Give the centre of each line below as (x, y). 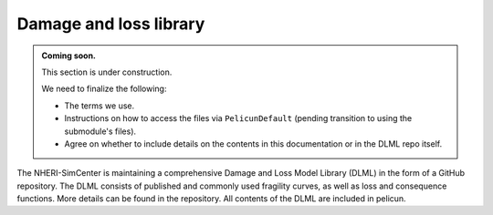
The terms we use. (100, 106)
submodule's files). (100, 131)
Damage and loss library (111, 24)
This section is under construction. (107, 72)
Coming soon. (68, 56)
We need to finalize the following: (104, 89)
